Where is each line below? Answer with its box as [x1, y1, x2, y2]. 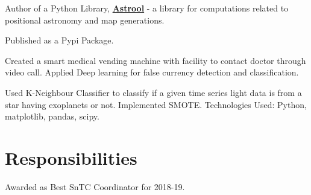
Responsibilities [5, 145, 137, 170]
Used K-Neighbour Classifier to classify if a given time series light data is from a [5, 86, 302, 98]
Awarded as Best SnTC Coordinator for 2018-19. [5, 180, 185, 193]
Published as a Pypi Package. [5, 34, 114, 46]
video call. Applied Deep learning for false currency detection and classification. [5, 66, 299, 78]
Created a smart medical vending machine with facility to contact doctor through [5, 54, 306, 66]
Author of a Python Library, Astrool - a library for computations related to [5, 2, 289, 14]
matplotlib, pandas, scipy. [5, 110, 99, 123]
